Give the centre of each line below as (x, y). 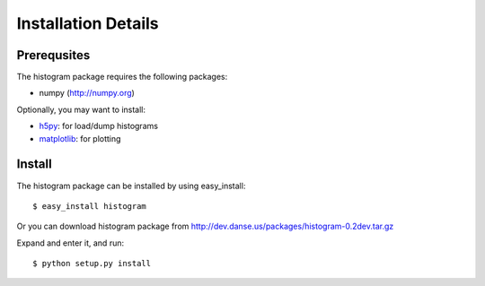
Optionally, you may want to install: (81, 109)
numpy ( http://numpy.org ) (87, 93)
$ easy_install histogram (90, 206)
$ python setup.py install (92, 264)
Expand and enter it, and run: (71, 243)
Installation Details (88, 23)
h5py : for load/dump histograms (99, 126)
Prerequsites (53, 55)
